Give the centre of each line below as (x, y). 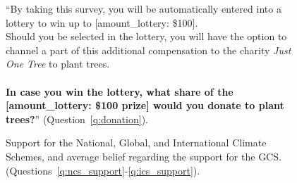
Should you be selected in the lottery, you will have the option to (146, 36)
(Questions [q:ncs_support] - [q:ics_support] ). (103, 170)
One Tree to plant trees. (58, 64)
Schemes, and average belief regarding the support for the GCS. (144, 156)
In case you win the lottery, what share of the (120, 91)
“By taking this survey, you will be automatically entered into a (144, 8)
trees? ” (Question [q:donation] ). (77, 119)
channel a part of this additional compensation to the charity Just (148, 50)
